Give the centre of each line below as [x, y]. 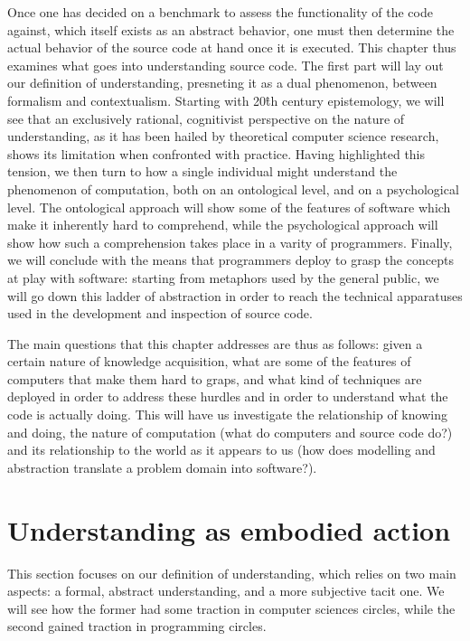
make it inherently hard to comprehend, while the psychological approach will [223, 225]
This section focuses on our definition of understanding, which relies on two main [232, 573]
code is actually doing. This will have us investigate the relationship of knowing [227, 415]
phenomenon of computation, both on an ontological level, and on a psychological [233, 189]
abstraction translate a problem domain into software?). [162, 467]
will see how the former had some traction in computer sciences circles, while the [231, 608]
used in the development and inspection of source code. [160, 313]
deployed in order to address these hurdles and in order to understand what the [228, 396]
